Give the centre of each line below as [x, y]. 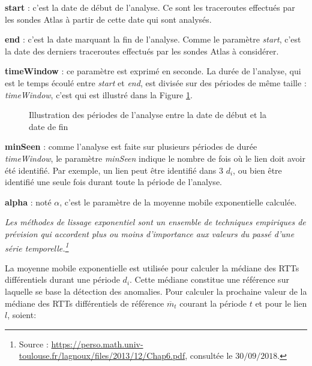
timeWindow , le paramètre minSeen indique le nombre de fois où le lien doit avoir [155, 158]
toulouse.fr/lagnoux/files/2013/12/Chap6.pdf [102, 356]
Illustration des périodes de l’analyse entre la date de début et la [148, 115]
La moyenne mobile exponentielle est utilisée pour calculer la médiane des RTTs [152, 267]
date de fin [49, 126]
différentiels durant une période [62, 279]
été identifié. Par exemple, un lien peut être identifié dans [111, 170]
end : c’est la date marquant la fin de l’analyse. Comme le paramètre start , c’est [153, 39]
